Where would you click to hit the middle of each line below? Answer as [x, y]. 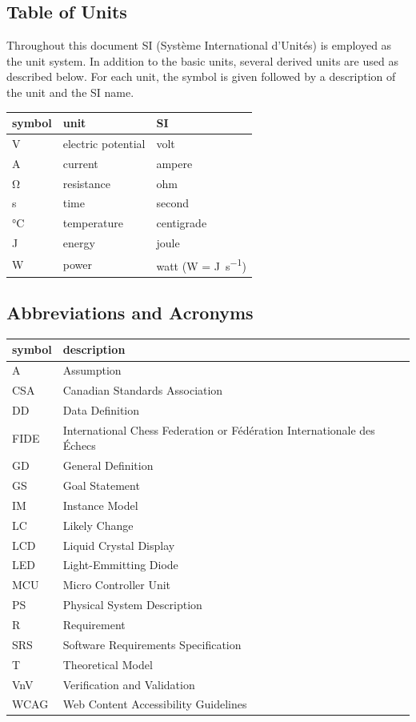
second [172, 203]
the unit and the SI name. [70, 92]
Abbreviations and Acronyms [130, 313]
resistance [87, 183]
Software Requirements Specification [152, 644]
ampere [174, 163]
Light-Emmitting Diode [120, 565]
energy [79, 243]
